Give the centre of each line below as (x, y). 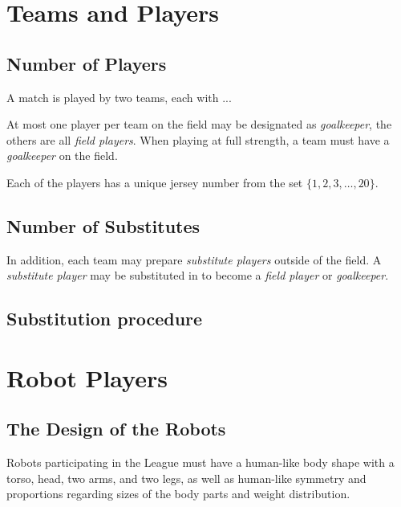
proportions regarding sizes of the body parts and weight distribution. (178, 494)
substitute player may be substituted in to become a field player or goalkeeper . (198, 275)
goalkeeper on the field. (62, 155)
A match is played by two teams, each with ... (119, 97)
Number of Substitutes (103, 225)
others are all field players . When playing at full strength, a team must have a (198, 139)
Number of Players (87, 63)
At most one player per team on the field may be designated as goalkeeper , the (199, 124)
